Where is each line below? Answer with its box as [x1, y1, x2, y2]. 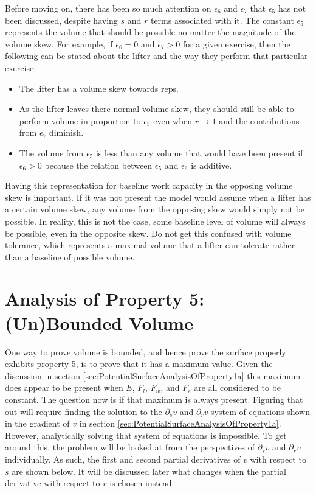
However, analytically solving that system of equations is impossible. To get [5, 428, 287, 441]
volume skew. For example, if [5, 37, 113, 50]
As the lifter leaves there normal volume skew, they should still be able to [19, 102, 294, 115]
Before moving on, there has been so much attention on [5, 2, 211, 14]
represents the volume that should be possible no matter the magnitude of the [5, 26, 296, 38]
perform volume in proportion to [19, 114, 141, 127]
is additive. [191, 158, 232, 171]
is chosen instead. [109, 477, 174, 489]
